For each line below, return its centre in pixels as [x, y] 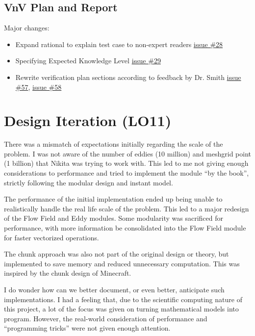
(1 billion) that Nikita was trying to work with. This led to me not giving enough [126, 163]
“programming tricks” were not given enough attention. [87, 328]
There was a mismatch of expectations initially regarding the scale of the [114, 144]
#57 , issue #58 [38, 87]
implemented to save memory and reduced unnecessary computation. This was [122, 263]
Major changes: [27, 28]
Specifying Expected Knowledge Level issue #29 [88, 61]
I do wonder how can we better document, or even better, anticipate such [114, 290]
